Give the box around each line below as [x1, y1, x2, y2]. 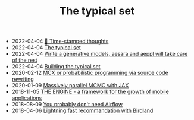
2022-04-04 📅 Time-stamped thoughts [11, 37, 109, 45]
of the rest [11, 56, 37, 64]
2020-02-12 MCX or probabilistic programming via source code [11, 70, 168, 77]
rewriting [11, 75, 34, 83]
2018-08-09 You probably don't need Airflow [11, 101, 123, 108]
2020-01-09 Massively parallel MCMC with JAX [11, 82, 129, 89]
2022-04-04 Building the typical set [11, 63, 101, 70]
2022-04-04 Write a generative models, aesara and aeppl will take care [11, 50, 188, 58]
